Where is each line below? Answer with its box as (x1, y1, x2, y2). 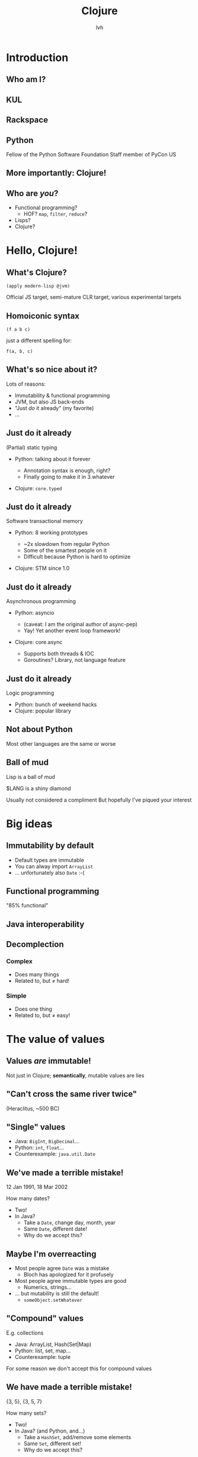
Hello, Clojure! (6, 244, 78, 257)
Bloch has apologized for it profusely (23, 1271, 114, 1278)
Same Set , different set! (23, 1440, 81, 1447)
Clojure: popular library (14, 707, 71, 714)
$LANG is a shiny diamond (6, 784, 71, 791)
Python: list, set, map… (14, 1347, 71, 1354)
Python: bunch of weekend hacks (14, 701, 97, 708)
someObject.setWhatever (23, 1297, 83, 1304)
